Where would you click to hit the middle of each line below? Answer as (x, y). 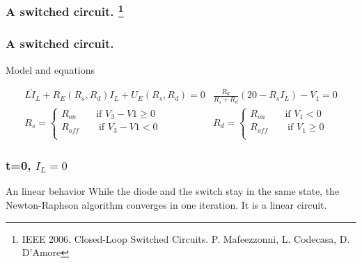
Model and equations (50, 69)
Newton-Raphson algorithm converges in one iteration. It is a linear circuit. (166, 204)
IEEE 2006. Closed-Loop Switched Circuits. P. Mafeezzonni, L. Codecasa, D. (186, 238)
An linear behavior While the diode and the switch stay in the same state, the (173, 191)
